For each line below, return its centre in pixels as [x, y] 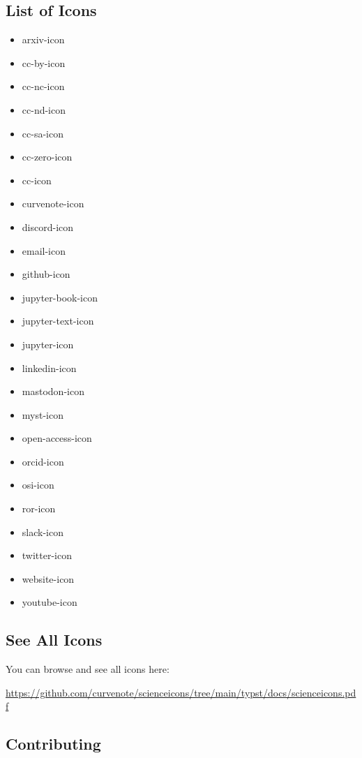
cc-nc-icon [43, 86]
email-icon [44, 250]
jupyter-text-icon [58, 321]
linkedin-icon [49, 367]
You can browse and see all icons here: [88, 669]
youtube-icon [50, 602]
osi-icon [38, 485]
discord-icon [48, 226]
